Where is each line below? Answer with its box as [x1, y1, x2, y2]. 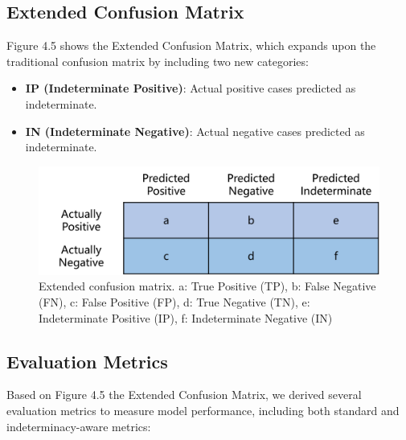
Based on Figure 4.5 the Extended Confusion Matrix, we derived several [6, 386, 362, 403]
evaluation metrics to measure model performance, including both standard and [6, 401, 400, 418]
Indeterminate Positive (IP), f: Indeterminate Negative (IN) [39, 309, 333, 326]
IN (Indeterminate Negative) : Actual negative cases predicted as [25, 122, 365, 139]
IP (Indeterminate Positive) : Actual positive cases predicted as [25, 80, 356, 97]
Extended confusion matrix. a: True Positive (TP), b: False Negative [39, 278, 376, 294]
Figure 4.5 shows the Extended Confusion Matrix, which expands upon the [6, 37, 376, 54]
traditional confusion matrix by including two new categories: [6, 52, 309, 69]
